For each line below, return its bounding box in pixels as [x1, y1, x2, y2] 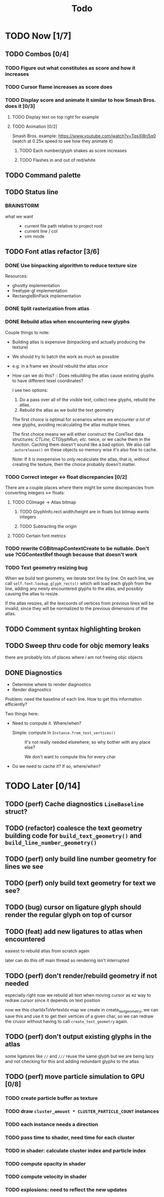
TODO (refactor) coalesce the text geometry [5, 824, 143, 833]
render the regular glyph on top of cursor [5, 911, 132, 919]
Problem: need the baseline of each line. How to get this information [5, 696, 142, 702]
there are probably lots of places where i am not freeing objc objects [5, 654, 143, 660]
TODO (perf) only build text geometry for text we [5, 879, 156, 887]
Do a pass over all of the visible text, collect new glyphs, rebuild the [19, 397, 156, 402]
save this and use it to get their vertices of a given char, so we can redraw [5, 1013, 154, 1019]
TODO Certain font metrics [12, 533, 66, 539]
